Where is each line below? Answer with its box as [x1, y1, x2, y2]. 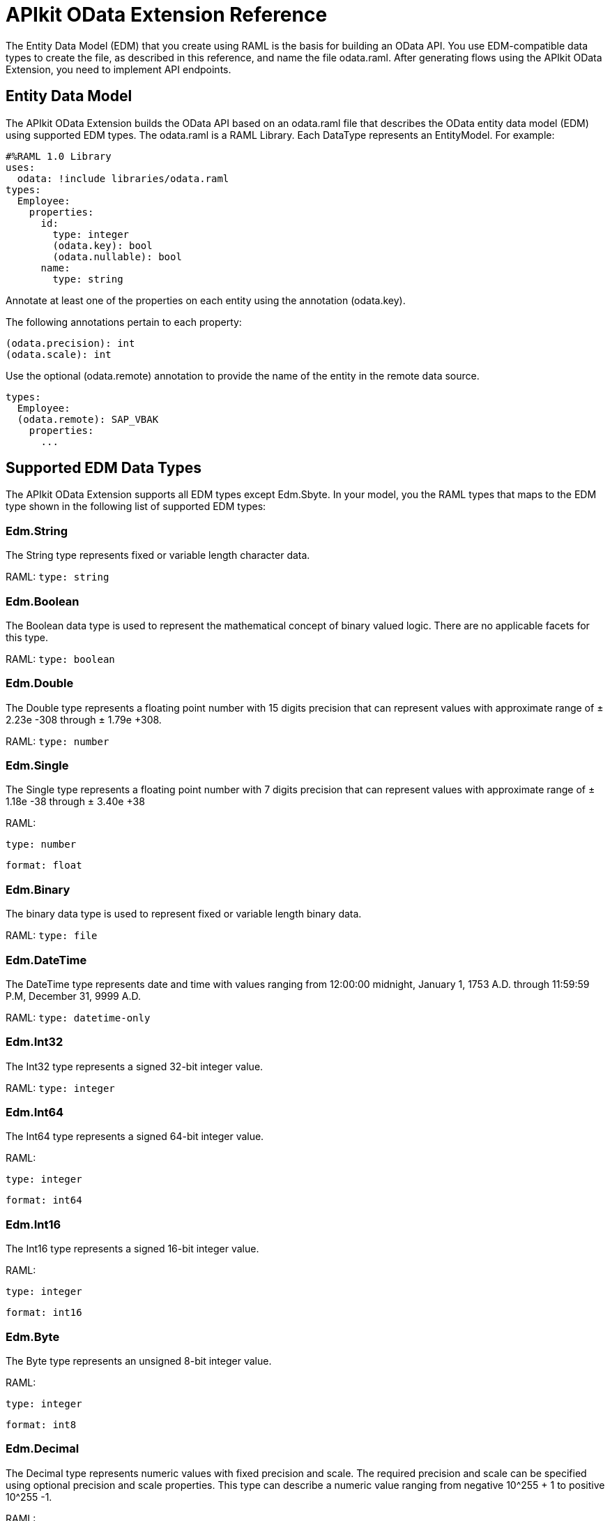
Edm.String [6, 523, 68, 538]
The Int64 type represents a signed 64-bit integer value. [6, 1130, 264, 1143]
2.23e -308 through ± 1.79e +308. [6, 713, 162, 726]
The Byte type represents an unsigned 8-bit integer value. [6, 1354, 272, 1367]
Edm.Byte [6, 1329, 60, 1344]
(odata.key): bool [52, 239, 153, 251]
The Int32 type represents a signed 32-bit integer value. [6, 1060, 264, 1072]
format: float [6, 860, 82, 871]
